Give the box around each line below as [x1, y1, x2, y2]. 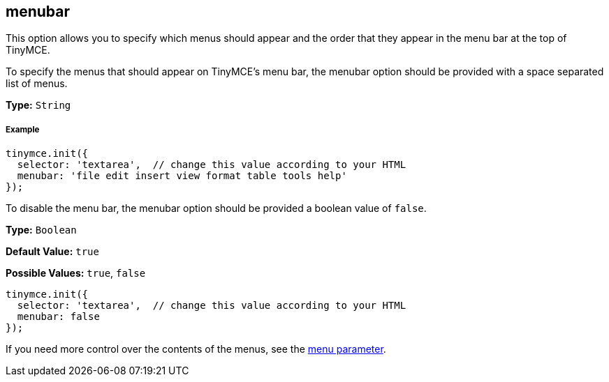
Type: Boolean [6, 224, 77, 236]
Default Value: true [6, 245, 99, 258]
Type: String [6, 99, 71, 112]
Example [6, 124, 40, 135]
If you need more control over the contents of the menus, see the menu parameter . [6, 343, 386, 356]
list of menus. [6, 77, 68, 90]
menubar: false [17, 311, 100, 323]
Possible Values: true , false [6, 267, 146, 280]
